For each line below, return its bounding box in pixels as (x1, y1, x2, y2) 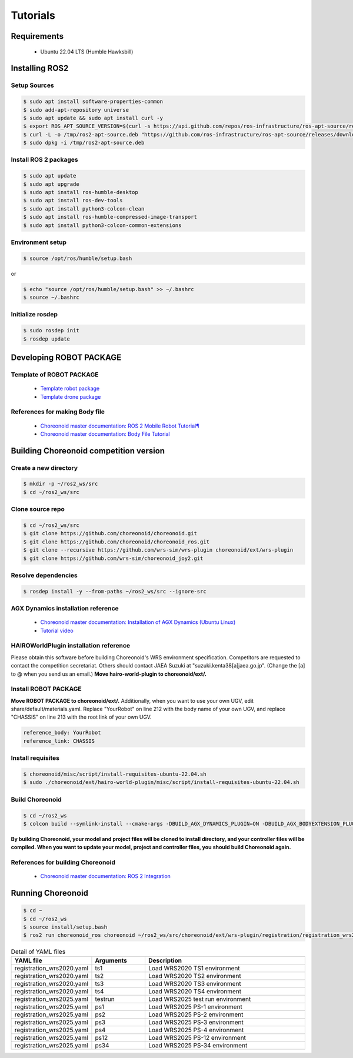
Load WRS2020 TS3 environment (148, 979, 241, 987)
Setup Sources (11, 81, 54, 89)
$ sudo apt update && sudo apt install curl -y (23, 115, 163, 121)
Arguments (95, 956, 128, 964)
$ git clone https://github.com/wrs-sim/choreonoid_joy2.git (23, 555, 204, 562)
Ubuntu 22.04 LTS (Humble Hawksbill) (40, 48, 134, 55)
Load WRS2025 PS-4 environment (148, 1026, 244, 1034)
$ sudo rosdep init (23, 327, 79, 334)
